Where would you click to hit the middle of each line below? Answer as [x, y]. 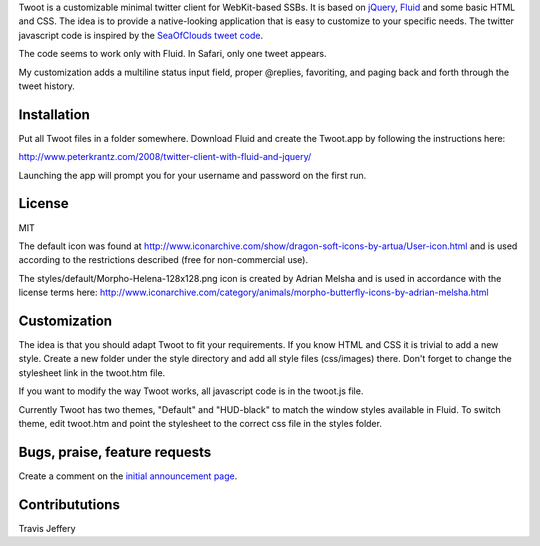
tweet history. [46, 86]
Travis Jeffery [47, 528]
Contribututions [69, 504]
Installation [54, 114]
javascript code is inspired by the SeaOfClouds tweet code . [141, 35]
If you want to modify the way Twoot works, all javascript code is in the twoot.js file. [191, 391]
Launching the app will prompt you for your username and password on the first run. [192, 175]
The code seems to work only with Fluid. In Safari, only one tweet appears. [172, 54]
